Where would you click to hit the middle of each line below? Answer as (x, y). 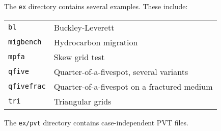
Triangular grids (82, 101)
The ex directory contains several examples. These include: (96, 6)
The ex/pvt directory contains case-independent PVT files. (96, 122)
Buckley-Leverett (84, 27)
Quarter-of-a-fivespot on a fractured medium (133, 86)
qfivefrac (27, 86)
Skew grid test (79, 57)
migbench (25, 42)
